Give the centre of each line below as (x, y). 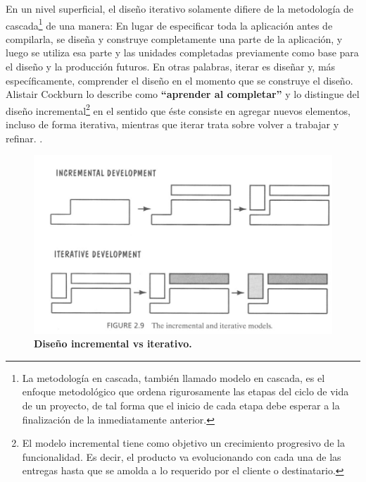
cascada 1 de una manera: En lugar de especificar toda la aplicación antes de (169, 24)
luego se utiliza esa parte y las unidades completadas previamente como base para (182, 52)
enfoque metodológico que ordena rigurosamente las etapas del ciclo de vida (185, 391)
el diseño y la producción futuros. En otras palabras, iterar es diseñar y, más (171, 67)
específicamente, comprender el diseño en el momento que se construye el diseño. (179, 80)
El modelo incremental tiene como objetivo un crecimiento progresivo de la (183, 443)
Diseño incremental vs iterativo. (113, 344)
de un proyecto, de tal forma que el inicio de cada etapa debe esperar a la (181, 405)
